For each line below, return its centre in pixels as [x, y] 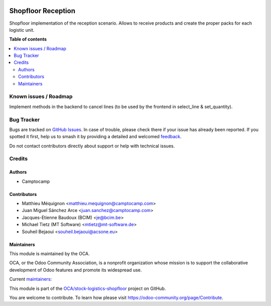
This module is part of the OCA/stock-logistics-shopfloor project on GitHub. [88, 288]
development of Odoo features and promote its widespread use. [76, 270]
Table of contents [28, 39]
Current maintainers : [31, 279]
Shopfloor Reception [42, 11]
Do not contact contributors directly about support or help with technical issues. [92, 146]
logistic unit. [22, 30]
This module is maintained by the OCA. [49, 253]
